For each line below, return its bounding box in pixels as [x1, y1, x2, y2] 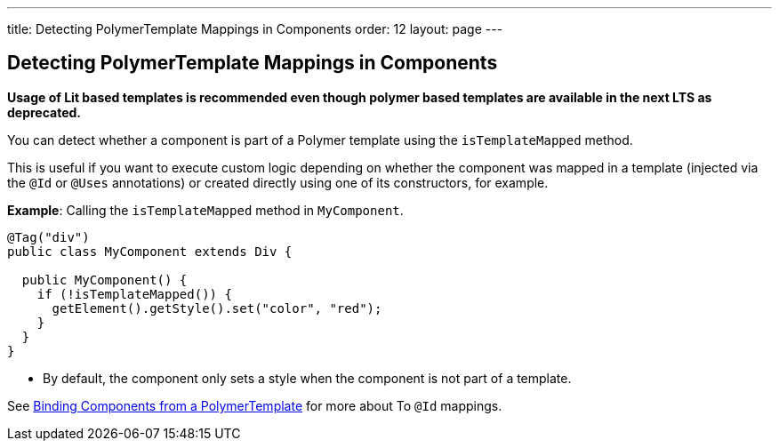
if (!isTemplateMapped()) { [36, 286, 232, 301]
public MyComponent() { [21, 272, 188, 287]
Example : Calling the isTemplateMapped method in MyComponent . [7, 202, 404, 218]
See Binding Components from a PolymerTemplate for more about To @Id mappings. [7, 397, 502, 413]
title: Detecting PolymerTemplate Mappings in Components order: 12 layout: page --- [7, 21, 503, 36]
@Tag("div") [7, 229, 90, 244]
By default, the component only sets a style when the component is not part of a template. [43, 370, 572, 386]
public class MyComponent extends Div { [7, 244, 293, 259]
